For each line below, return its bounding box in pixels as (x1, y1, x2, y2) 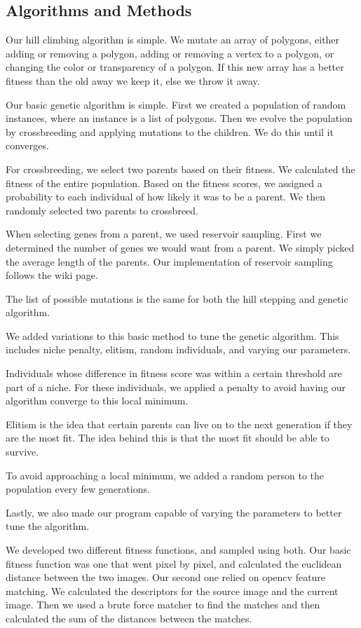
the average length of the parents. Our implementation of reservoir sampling (6, 254, 333, 268)
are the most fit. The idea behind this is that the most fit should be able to (6, 430, 329, 445)
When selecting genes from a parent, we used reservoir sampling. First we (6, 226, 322, 241)
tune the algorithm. (6, 519, 90, 533)
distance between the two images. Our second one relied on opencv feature (6, 570, 326, 585)
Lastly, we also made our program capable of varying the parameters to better (6, 505, 342, 519)
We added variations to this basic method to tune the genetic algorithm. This (6, 328, 339, 343)
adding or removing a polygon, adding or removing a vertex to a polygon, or (6, 46, 334, 60)
